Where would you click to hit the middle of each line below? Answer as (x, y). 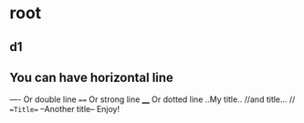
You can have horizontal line (91, 77)
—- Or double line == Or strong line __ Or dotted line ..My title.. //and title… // (152, 99)
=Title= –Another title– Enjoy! (65, 109)
